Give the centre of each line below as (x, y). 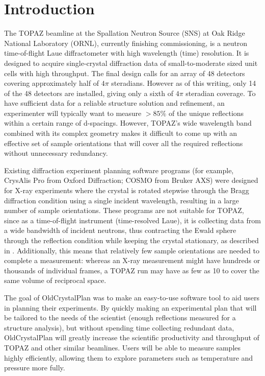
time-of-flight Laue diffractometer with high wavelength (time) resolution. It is (127, 53)
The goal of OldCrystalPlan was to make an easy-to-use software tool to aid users (132, 297)
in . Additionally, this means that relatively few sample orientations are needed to (132, 250)
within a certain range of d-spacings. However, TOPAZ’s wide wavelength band (128, 123)
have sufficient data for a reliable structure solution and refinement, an (114, 103)
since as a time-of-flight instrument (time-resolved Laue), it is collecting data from (132, 220)
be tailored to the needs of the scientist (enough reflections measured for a (120, 318)
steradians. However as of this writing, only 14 (184, 83)
